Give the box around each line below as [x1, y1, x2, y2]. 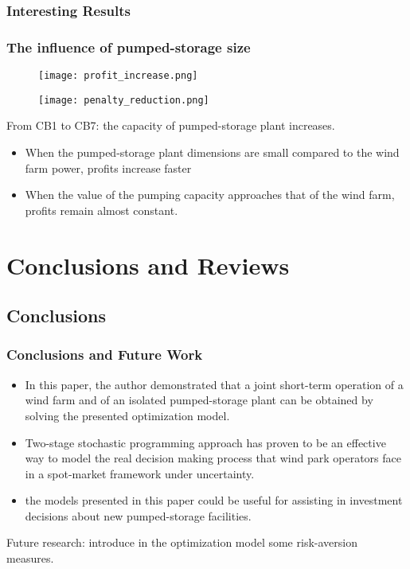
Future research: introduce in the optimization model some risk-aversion [6, 534, 357, 551]
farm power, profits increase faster [25, 159, 192, 176]
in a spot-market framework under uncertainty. [25, 465, 255, 481]
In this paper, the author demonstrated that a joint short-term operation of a [25, 376, 404, 392]
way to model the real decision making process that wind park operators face [25, 450, 402, 466]
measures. [6, 550, 54, 567]
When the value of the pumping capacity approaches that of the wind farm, [25, 186, 395, 203]
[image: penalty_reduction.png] [38, 94, 209, 106]
